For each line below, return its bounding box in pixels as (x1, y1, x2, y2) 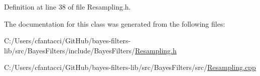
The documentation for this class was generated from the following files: (4, 18, 225, 29)
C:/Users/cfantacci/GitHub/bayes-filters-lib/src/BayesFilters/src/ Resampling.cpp (4, 62, 256, 72)
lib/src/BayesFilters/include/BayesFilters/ (4, 45, 136, 55)
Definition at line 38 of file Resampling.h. (4, 2, 131, 12)
